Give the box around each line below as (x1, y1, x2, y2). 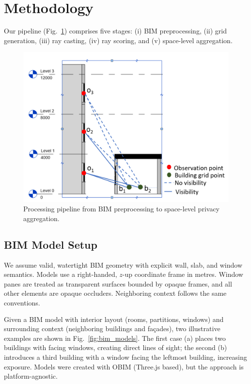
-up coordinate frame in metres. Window (122, 269, 243, 279)
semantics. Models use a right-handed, (4, 269, 117, 279)
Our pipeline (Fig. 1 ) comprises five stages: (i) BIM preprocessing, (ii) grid (4, 26, 227, 36)
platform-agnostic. (4, 371, 58, 381)
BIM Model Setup (4, 237, 97, 252)
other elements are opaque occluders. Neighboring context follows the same (4, 288, 227, 298)
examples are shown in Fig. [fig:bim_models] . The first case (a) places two (4, 333, 226, 343)
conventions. (4, 297, 40, 307)
